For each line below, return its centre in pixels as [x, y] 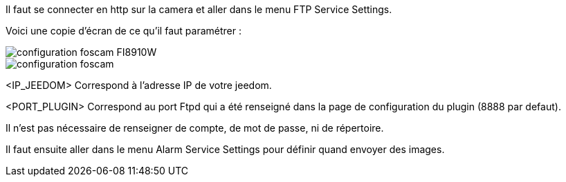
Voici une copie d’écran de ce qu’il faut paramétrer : [124, 31]
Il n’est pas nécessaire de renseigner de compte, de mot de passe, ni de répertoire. [195, 128]
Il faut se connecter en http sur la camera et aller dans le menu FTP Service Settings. [199, 9]
